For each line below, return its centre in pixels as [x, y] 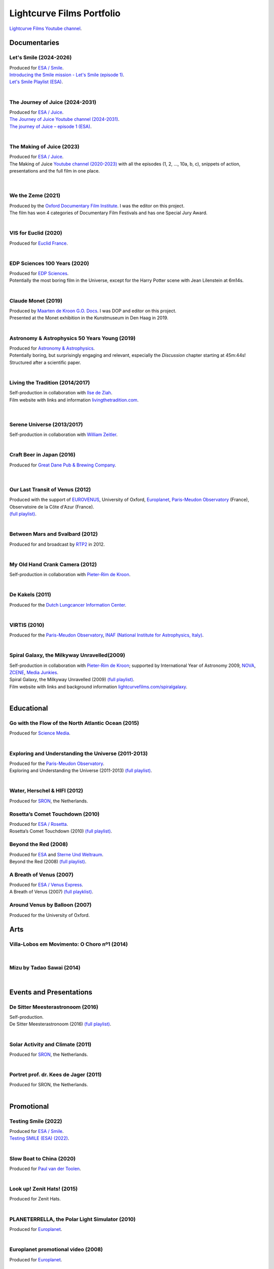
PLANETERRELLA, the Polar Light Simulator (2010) [73, 1219]
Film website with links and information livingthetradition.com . [74, 400]
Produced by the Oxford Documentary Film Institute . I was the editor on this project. [97, 206]
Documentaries [34, 43]
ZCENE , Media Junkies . [34, 673]
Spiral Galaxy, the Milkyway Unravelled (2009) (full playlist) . [72, 680]
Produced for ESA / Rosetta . [39, 824]
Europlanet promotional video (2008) [56, 1250]
